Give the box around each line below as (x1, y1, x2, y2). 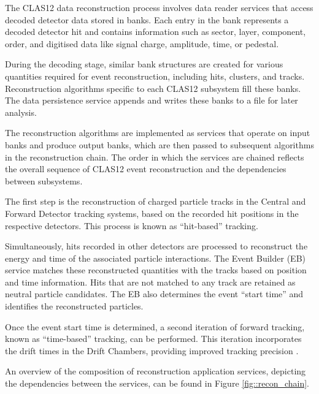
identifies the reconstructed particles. (5, 300, 144, 313)
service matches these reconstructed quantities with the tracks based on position (5, 263, 307, 276)
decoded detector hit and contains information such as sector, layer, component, (5, 25, 306, 38)
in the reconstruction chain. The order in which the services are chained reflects (5, 150, 304, 163)
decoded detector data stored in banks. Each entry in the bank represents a (5, 13, 289, 26)
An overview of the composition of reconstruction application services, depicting (5, 365, 306, 377)
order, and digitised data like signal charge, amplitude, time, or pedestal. (5, 37, 279, 50)
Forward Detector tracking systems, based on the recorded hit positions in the (5, 206, 299, 219)
